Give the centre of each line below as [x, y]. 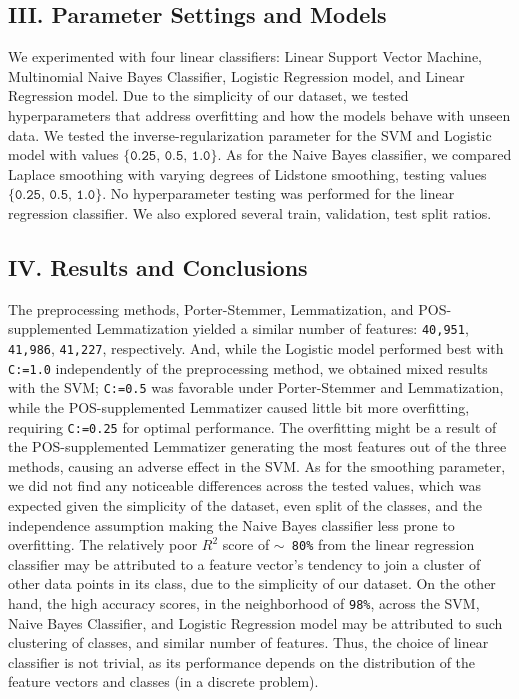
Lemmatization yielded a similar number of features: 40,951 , [282, 328]
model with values [63, 154]
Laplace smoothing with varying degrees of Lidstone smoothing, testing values [247, 173]
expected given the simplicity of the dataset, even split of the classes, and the [245, 505]
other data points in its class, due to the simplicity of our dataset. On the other [252, 583]
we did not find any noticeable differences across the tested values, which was [244, 485]
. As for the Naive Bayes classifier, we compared [364, 154]
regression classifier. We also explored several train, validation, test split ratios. [250, 212]
